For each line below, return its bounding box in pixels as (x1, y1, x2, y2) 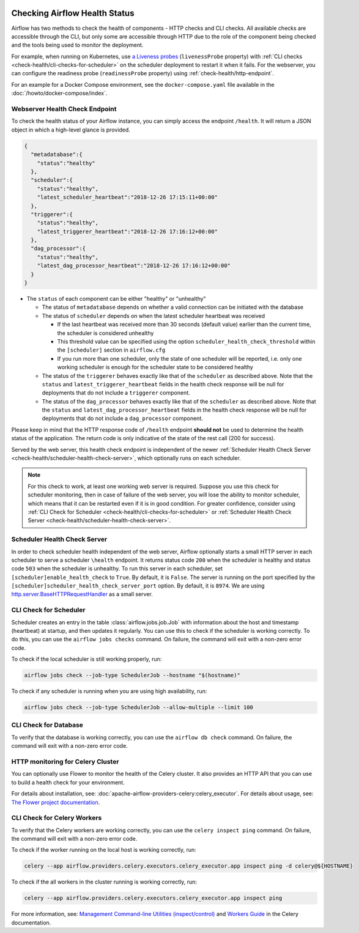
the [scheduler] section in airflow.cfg (57, 346, 166, 354)
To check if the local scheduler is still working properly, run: (11, 655, 162, 663)
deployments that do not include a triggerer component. (42, 389, 191, 397)
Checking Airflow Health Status (11, 8, 135, 18)
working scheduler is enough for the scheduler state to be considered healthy (57, 364, 254, 371)
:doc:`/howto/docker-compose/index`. (11, 89, 108, 97)
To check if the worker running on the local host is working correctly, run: (11, 846, 197, 854)
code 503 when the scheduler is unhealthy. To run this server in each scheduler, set (11, 565, 223, 572)
